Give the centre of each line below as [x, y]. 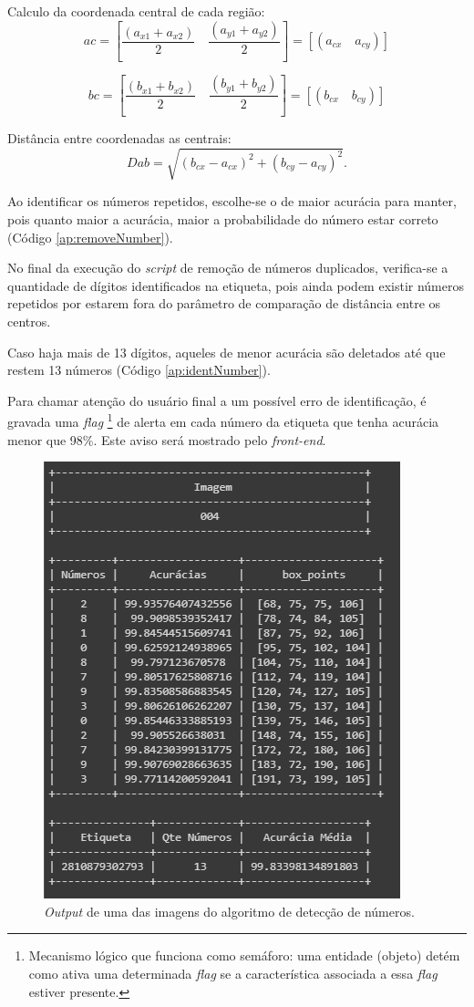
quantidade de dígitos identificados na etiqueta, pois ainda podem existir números [236, 285]
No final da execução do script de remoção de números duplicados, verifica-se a [228, 268]
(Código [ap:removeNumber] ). [90, 237]
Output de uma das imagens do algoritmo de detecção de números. [229, 911]
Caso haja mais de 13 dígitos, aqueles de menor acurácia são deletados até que [227, 352]
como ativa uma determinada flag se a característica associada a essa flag [233, 974]
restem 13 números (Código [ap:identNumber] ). [139, 370]
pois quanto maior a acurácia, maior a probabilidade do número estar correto [223, 219]
